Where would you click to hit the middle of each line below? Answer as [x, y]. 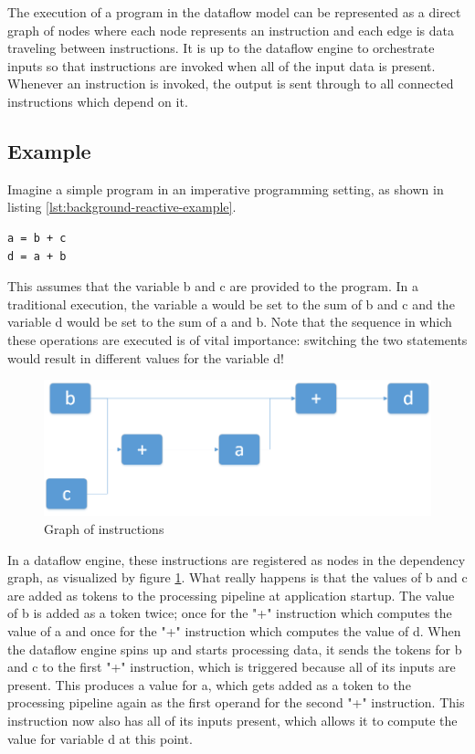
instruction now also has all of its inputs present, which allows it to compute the [232, 720]
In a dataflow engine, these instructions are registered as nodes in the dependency [237, 559]
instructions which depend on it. [98, 101]
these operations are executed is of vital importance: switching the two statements [237, 339]
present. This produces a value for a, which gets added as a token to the [209, 684]
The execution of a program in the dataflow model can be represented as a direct [234, 12]
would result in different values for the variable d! [146, 357]
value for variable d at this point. [100, 738]
